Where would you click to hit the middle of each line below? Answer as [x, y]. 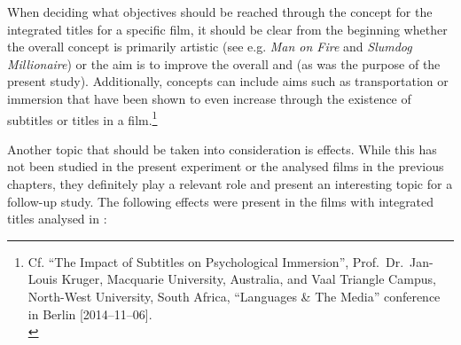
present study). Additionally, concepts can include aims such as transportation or [228, 81]
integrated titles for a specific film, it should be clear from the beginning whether [227, 29]
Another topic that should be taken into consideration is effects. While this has [222, 149]
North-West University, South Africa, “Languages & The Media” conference [234, 296]
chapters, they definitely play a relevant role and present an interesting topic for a [230, 184]
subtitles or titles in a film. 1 [82, 118]
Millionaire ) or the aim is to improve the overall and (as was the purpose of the [224, 63]
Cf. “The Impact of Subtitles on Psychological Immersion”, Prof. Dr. [216, 261]
